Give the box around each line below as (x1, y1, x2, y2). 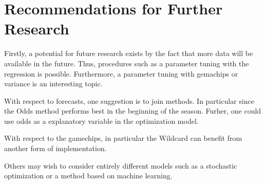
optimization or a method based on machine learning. (4, 170, 173, 181)
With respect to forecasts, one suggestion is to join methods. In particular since (4, 95, 254, 106)
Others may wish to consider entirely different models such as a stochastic (4, 160, 237, 171)
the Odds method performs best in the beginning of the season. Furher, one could (4, 105, 261, 116)
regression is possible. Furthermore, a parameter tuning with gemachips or (4, 68, 238, 79)
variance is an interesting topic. (4, 78, 103, 89)
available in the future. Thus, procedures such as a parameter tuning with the (4, 58, 249, 68)
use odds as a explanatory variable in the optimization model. (4, 115, 199, 126)
